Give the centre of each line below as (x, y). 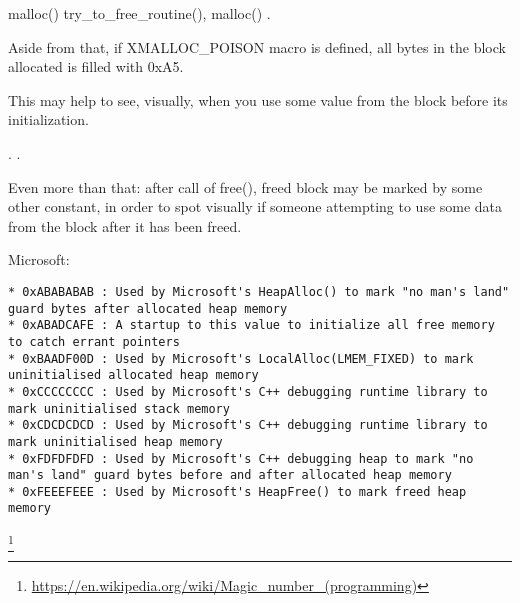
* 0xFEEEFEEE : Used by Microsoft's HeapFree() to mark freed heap (237, 491)
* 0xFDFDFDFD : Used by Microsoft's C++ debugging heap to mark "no (241, 458)
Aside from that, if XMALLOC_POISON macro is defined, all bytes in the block (257, 46)
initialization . (48, 119)
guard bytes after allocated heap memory (148, 308)
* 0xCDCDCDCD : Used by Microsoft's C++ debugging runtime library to (248, 425)
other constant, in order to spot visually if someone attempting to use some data (255, 206)
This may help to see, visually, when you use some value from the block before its (258, 99)
